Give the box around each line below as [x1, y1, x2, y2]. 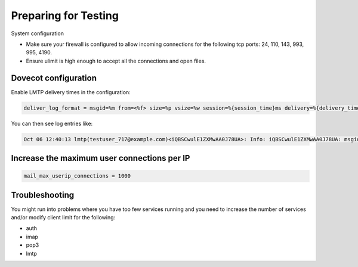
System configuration [11, 30, 64, 37]
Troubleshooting [11, 190, 75, 200]
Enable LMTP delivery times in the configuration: [11, 88, 131, 95]
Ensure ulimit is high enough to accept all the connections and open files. [26, 57, 206, 64]
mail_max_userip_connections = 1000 [23, 173, 131, 179]
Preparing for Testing [11, 9, 119, 22]
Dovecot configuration [11, 73, 97, 83]
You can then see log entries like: [11, 120, 93, 127]
